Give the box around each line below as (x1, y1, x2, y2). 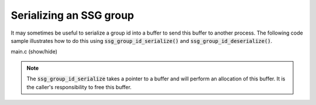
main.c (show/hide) (11, 48, 58, 55)
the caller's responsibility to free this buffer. (26, 83, 132, 90)
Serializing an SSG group (11, 9, 135, 22)
